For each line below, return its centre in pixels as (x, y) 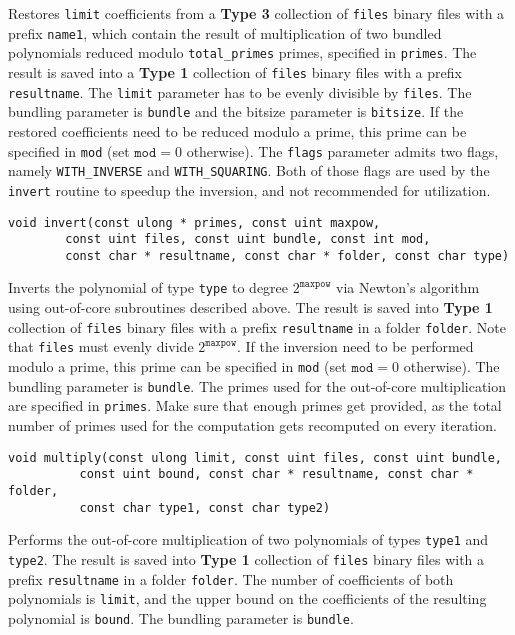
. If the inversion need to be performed (355, 346)
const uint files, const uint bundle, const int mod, (248, 239)
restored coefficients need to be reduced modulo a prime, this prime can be (237, 130)
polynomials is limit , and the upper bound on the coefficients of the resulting (247, 598)
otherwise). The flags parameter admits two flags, (342, 150)
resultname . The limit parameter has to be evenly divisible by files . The (240, 91)
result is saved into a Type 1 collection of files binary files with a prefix (235, 71)
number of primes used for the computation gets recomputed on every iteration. (252, 425)
